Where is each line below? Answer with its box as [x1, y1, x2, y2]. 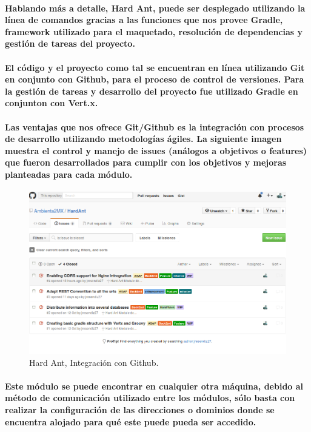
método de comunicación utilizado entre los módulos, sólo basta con [5, 391, 295, 404]
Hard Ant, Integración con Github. [29, 356, 159, 368]
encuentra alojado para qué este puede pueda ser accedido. [5, 415, 256, 428]
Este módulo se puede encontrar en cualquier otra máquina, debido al [5, 379, 304, 392]
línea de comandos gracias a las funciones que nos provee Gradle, [5, 13, 283, 26]
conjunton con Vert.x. [5, 96, 98, 109]
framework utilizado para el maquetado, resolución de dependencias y [5, 25, 303, 38]
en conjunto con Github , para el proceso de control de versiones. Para [5, 73, 304, 86]
